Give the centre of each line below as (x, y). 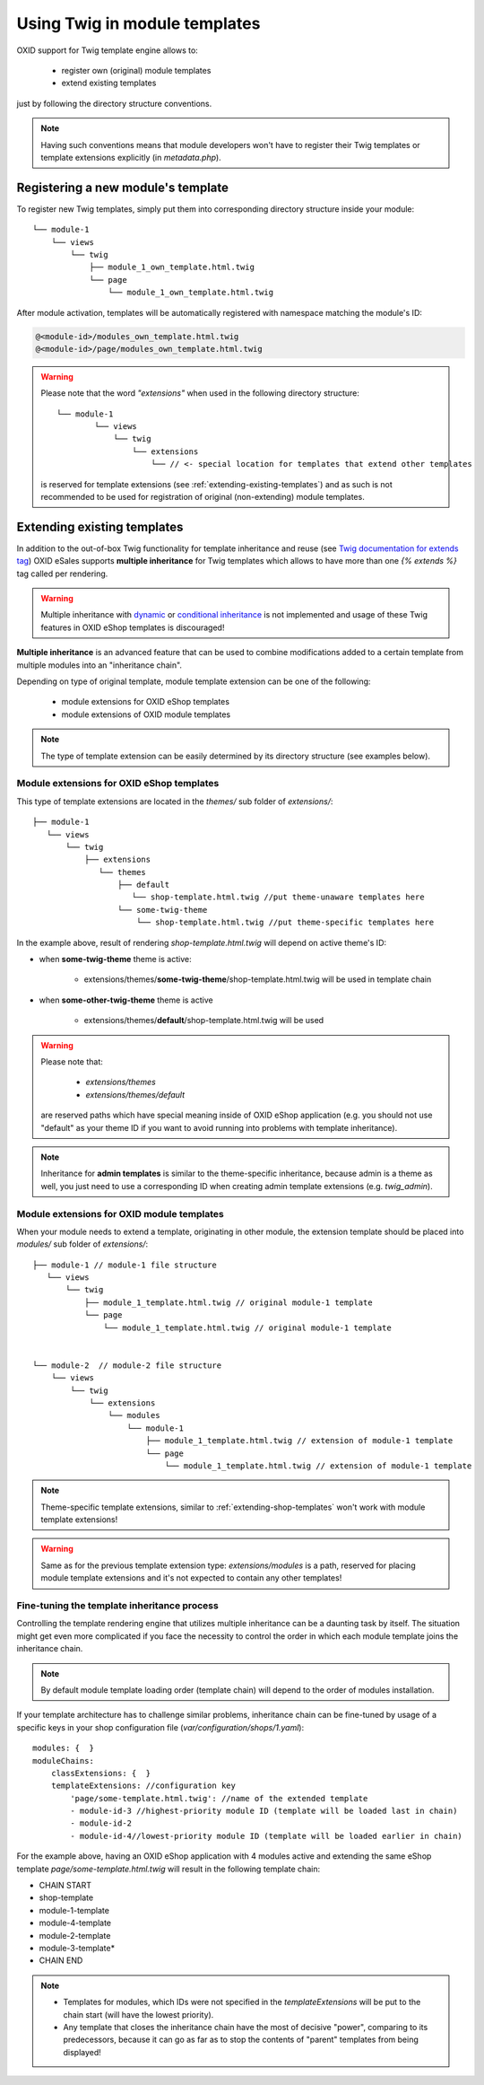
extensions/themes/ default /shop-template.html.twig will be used (204, 1021)
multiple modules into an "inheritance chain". (99, 665)
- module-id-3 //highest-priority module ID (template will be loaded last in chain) (264, 1811)
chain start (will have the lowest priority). (138, 2014)
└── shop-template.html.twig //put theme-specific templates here (285, 923)
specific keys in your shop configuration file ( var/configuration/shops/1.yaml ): (160, 1727)
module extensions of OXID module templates (146, 714)
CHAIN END (61, 1960)
